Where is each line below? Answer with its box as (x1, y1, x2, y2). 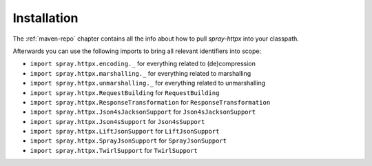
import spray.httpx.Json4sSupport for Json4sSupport (30, 117, 205, 125)
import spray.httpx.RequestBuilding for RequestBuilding (30, 88, 220, 96)
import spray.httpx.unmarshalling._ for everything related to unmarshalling (30, 79, 265, 87)
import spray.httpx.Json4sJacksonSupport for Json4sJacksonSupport (30, 107, 256, 116)
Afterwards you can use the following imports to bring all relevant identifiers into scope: (12, 47, 262, 55)
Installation (12, 10, 79, 25)
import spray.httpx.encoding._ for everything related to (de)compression (30, 59, 256, 68)
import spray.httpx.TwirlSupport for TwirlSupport (30, 146, 198, 154)
